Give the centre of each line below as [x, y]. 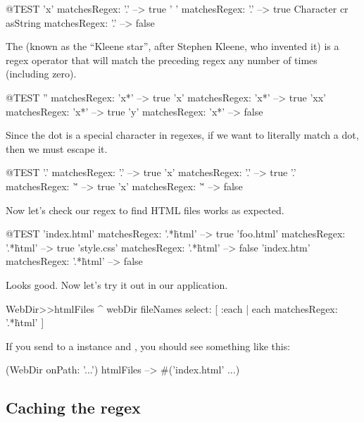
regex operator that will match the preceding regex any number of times [162, 60]
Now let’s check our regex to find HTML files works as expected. [145, 210]
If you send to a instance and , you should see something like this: [148, 346]
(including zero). [41, 74]
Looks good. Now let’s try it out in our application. [117, 284]
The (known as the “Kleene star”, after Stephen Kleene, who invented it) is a [172, 46]
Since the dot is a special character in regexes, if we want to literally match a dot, [182, 135]
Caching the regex [73, 408]
